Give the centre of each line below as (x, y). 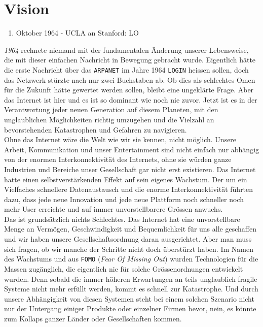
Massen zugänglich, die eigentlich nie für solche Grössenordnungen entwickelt (124, 268)
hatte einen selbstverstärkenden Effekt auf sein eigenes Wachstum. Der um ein (126, 179)
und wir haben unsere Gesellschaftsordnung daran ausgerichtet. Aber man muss (128, 239)
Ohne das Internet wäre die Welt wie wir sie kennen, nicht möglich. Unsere (120, 139)
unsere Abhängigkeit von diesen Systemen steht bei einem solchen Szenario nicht (129, 298)
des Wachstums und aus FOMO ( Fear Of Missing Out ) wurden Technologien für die (131, 259)
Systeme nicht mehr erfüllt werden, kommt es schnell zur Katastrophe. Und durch (131, 289)
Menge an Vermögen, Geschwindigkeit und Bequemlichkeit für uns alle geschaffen (130, 229)
